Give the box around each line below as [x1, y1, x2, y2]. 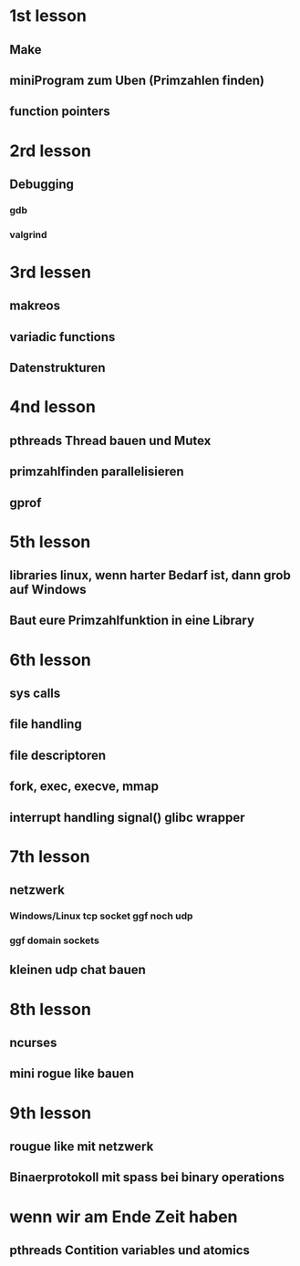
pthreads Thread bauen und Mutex [9, 432, 212, 448]
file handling [9, 717, 82, 732]
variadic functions [9, 329, 116, 345]
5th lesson [9, 531, 91, 552]
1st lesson [9, 5, 87, 26]
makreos [9, 298, 61, 314]
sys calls [9, 686, 61, 701]
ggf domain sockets [9, 934, 100, 947]
